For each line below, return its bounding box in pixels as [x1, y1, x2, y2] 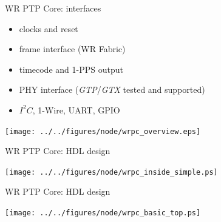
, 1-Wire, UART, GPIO [32, 103, 120, 116]
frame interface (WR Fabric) [19, 42, 126, 55]
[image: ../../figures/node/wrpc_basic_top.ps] [5, 209, 201, 218]
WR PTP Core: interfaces [5, 2, 101, 14]
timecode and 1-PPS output [19, 62, 123, 75]
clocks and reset [19, 22, 78, 35]
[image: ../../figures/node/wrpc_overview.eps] [5, 127, 201, 136]
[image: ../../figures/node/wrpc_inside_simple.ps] [5, 167, 218, 177]
